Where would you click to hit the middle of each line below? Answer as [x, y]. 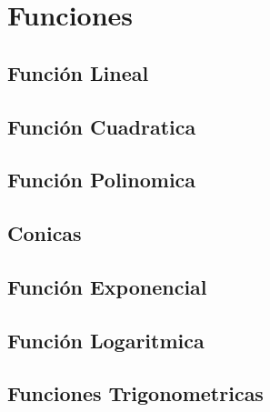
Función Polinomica [102, 180]
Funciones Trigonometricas [135, 393]
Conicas [45, 233]
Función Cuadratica [102, 126]
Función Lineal [78, 72]
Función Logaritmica [106, 340]
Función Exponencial [107, 286]
